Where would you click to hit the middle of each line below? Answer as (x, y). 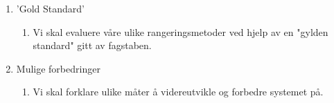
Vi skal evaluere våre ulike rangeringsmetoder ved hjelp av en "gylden (181, 31)
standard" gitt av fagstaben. (92, 45)
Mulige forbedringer (58, 68)
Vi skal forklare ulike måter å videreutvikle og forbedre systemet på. (178, 92)
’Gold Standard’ (50, 8)
